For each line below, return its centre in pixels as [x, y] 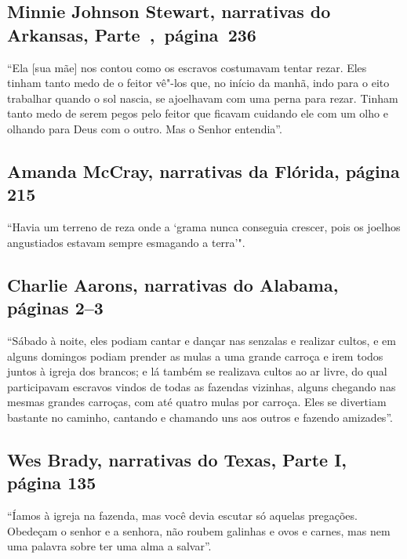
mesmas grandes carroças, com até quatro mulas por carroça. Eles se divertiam [197, 402]
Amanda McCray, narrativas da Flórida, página [203, 171]
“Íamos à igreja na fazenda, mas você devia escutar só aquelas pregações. [182, 515]
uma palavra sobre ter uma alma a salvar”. [109, 546]
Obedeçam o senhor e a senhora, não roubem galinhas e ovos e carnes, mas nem [199, 530]
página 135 [52, 483]
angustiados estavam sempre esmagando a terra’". [126, 242]
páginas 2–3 [55, 308]
